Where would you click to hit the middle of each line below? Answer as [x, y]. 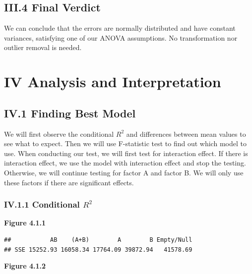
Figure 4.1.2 [25, 266]
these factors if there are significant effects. [69, 182]
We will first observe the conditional [59, 134]
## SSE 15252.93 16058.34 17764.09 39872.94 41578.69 [98, 249]
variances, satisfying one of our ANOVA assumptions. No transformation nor [121, 37]
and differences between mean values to [186, 134]
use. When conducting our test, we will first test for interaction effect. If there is [126, 153]
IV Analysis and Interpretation [113, 82]
